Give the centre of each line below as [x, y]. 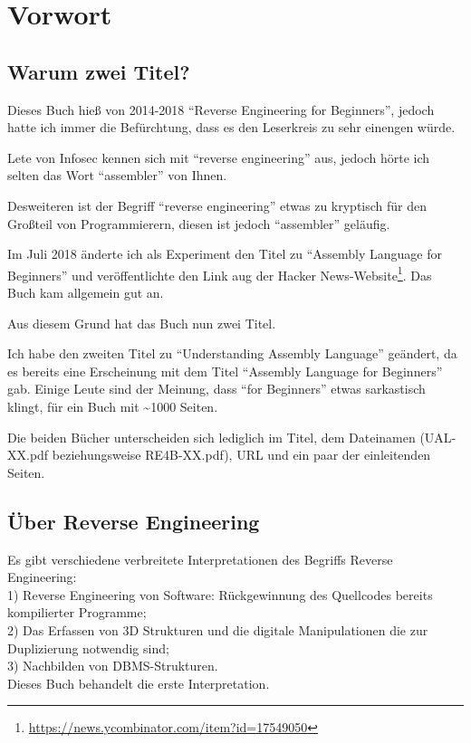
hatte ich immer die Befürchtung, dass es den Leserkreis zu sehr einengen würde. [231, 127]
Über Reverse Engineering [134, 521]
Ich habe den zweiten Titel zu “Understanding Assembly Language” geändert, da [232, 353]
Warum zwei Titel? [99, 71]
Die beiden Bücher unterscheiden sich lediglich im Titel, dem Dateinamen [211, 437]
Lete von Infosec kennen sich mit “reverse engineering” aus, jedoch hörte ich [219, 157]
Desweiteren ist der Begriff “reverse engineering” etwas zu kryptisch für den [217, 205]
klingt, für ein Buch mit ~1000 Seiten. [113, 406]
